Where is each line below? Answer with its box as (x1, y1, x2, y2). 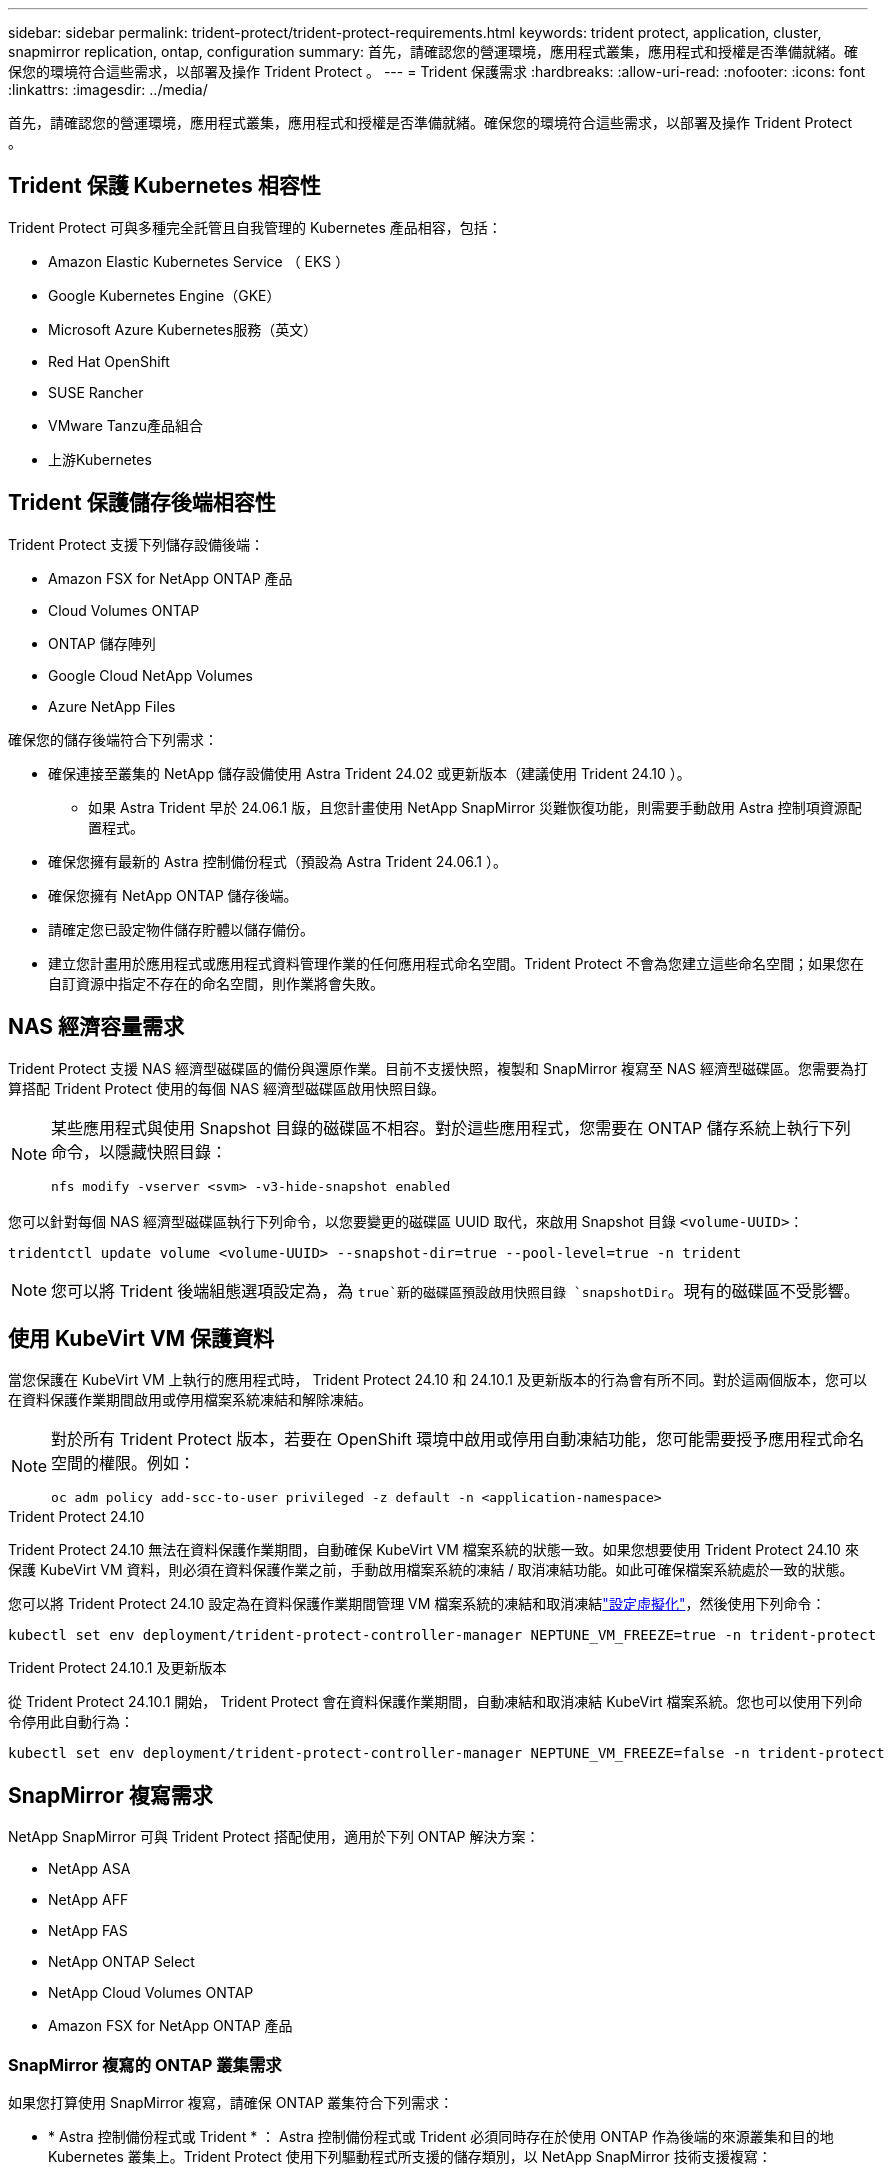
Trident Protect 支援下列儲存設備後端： (8, 535, 265, 553)
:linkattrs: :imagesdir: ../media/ (8, 81, 208, 98)
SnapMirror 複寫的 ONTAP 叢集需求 (8, 2054, 282, 2075)
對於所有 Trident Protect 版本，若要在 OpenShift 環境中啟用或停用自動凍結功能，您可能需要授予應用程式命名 (51, 1429, 865, 1450)
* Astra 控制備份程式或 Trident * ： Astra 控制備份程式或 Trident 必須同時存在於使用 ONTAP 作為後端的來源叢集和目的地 (48, 2127, 834, 2145)
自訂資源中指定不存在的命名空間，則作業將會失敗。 (48, 974, 384, 992)
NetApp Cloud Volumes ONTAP (48, 1984, 254, 2002)
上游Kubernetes (48, 450, 152, 468)
